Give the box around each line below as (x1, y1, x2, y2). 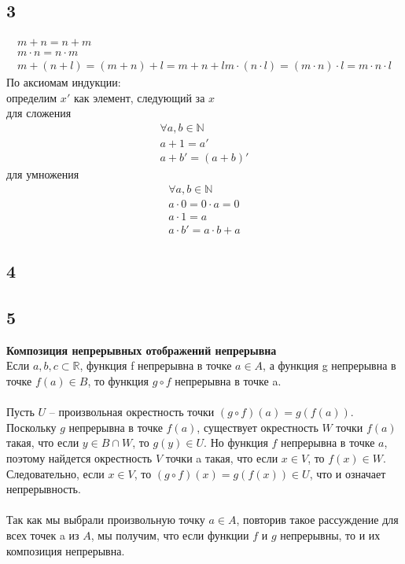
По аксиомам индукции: (6, 74, 121, 90)
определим (6, 89, 57, 105)
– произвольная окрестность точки (49, 404, 215, 420)
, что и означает (309, 465, 386, 481)
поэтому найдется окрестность (6, 450, 153, 466)
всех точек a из (6, 527, 79, 543)
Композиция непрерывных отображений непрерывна (6, 341, 277, 358)
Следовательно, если (6, 465, 105, 481)
